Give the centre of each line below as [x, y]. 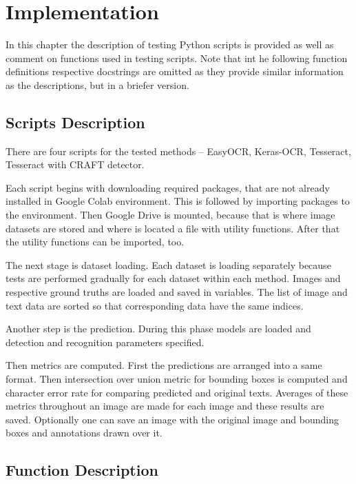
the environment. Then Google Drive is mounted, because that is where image [170, 215]
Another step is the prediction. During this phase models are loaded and [158, 329]
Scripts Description [75, 122]
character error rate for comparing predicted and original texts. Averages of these [177, 392]
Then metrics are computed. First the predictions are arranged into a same [164, 365]
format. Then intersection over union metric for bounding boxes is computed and [177, 379]
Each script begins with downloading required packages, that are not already [168, 187]
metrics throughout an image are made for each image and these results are [165, 406]
